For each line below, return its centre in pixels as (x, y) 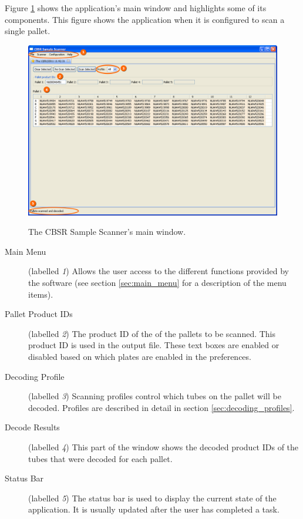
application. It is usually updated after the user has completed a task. (154, 509)
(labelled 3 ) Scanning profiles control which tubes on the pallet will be (155, 396)
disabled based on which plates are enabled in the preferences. (140, 356)
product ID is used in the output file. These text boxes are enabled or (154, 345)
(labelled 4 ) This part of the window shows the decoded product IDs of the (164, 446)
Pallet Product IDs (39, 314)
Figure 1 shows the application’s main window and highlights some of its (136, 8)
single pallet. (28, 31)
